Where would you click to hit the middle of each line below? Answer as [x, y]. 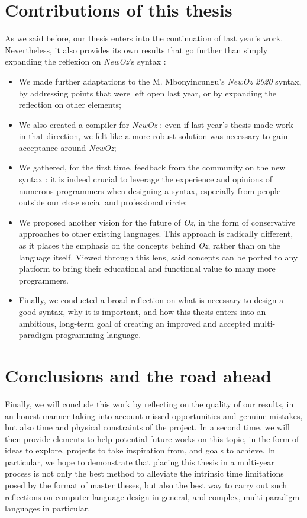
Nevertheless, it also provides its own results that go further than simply [136, 49]
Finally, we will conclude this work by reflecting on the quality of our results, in [149, 403]
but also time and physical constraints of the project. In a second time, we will [147, 427]
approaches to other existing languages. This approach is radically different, [156, 234]
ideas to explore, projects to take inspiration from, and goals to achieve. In [140, 450]
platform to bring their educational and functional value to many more [147, 268]
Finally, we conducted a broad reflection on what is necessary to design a [151, 300]
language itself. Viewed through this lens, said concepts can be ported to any [158, 257]
